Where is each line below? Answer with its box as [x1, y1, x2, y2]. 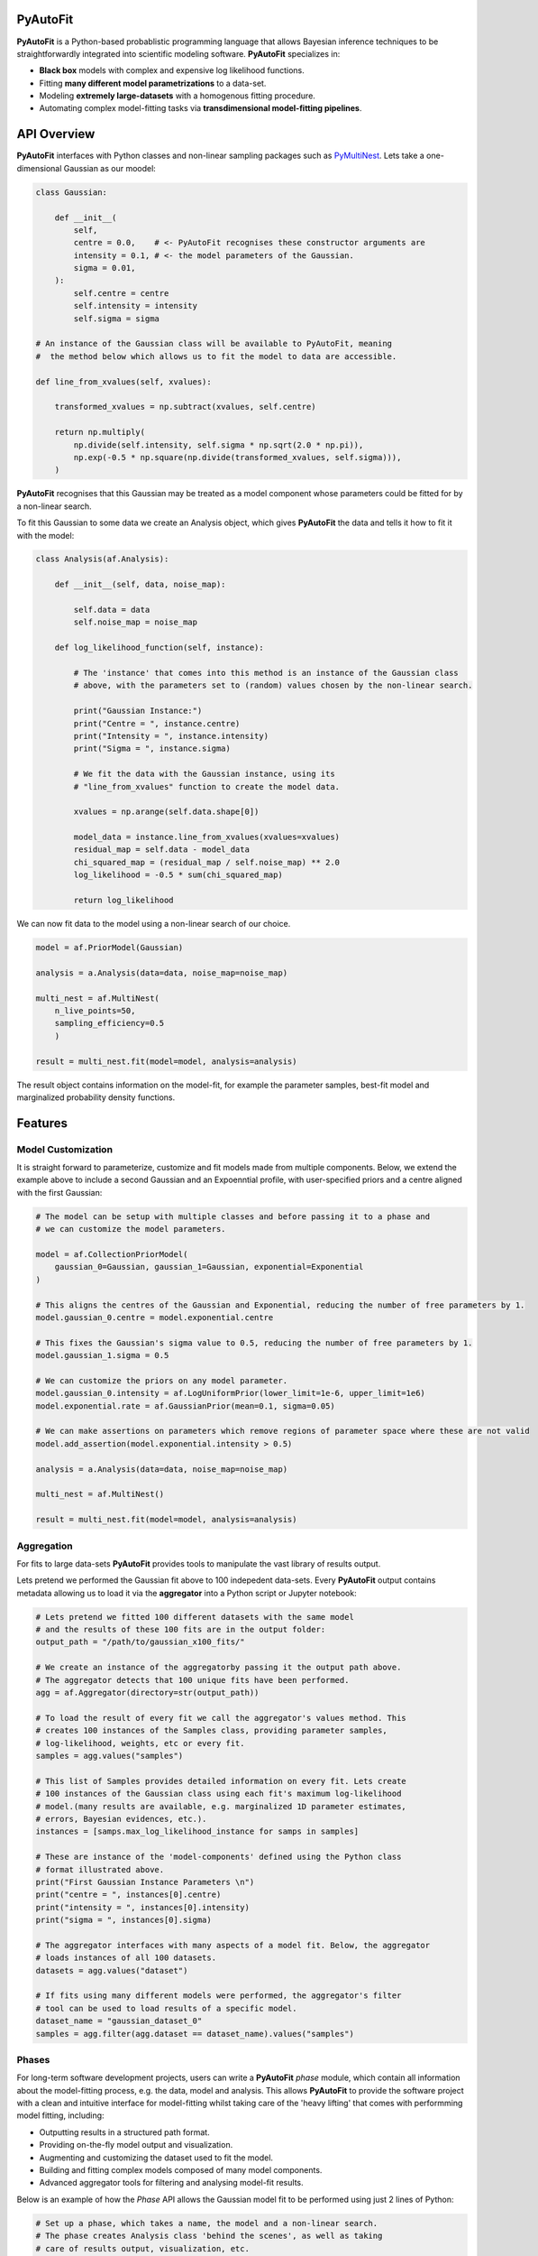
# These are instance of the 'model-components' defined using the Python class [35, 1852, 402, 1863]
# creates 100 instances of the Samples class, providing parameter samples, [35, 1725, 388, 1736]
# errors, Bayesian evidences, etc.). [35, 1814, 207, 1824]
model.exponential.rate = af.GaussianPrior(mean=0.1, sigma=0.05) [35, 1401, 335, 1411]
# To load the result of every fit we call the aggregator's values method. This [35, 1713, 407, 1723]
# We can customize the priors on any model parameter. [35, 1375, 288, 1385]
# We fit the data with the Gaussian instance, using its [73, 769, 335, 780]
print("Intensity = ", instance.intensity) [73, 731, 269, 741]
